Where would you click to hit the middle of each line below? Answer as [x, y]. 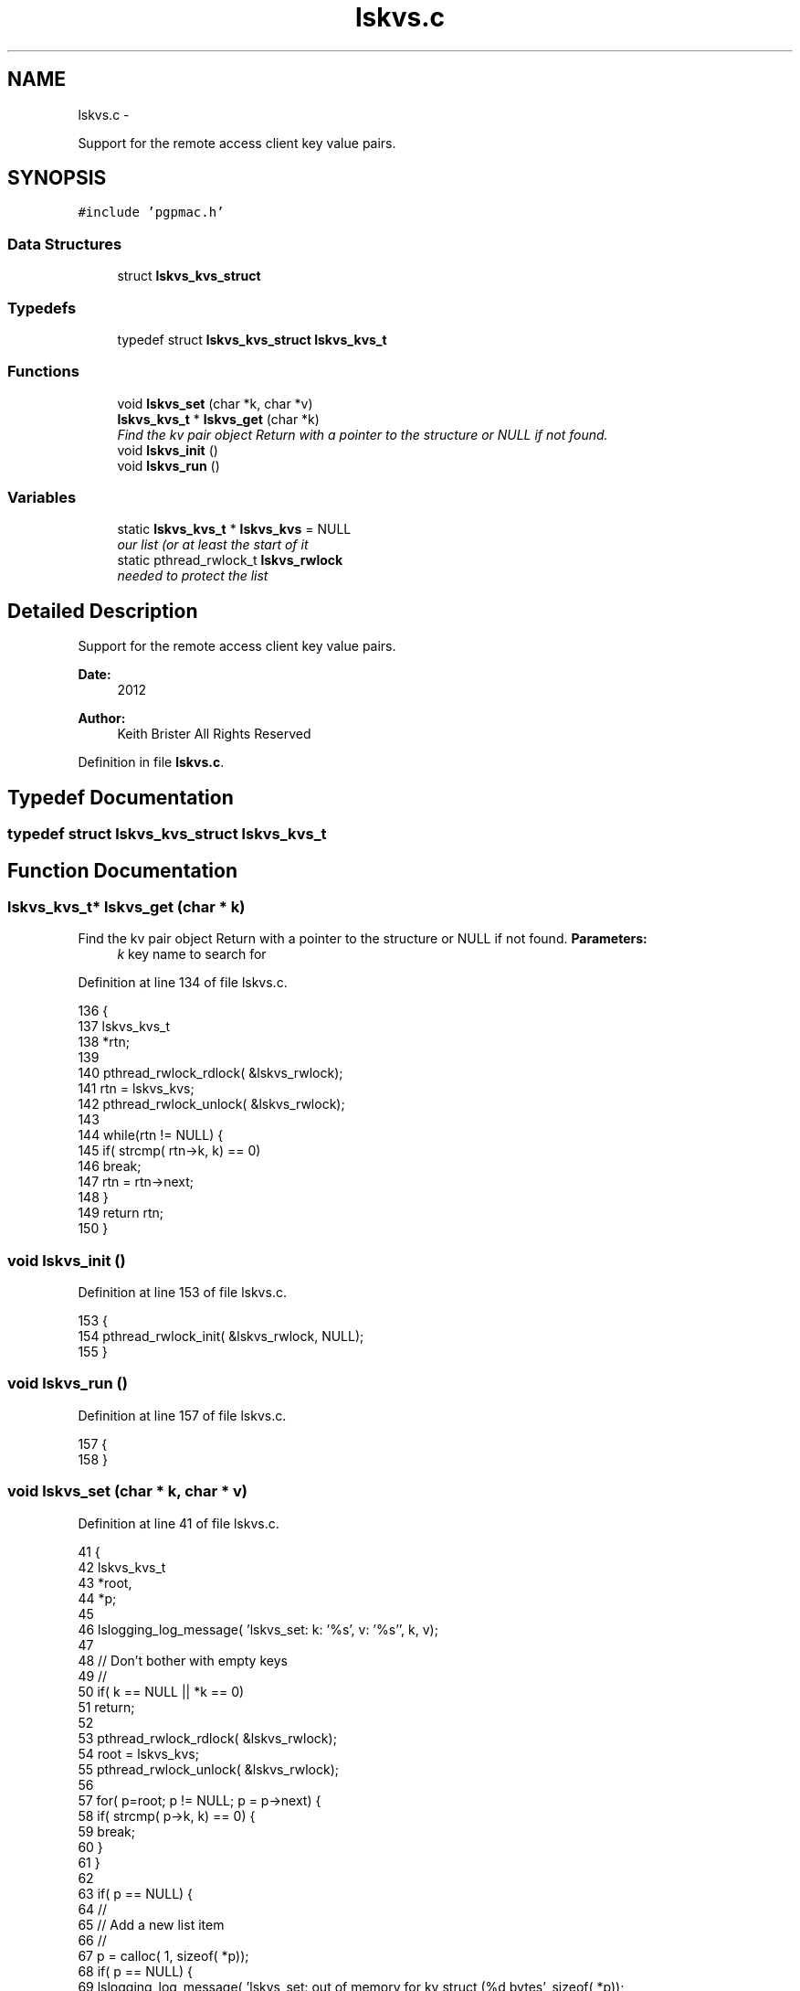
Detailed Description [103, 611]
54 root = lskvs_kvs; [138, 1753]
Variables [42, 498]
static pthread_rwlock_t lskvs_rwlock [230, 560]
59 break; [106, 1831]
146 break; [110, 1166]
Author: [102, 719]
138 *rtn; [104, 1042]
